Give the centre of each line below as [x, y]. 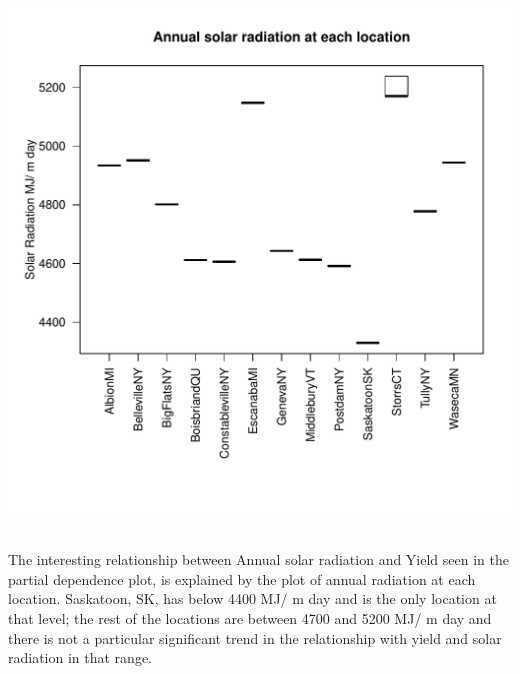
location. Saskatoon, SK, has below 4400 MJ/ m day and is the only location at [252, 598]
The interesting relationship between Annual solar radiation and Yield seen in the [258, 559]
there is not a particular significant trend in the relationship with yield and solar [255, 637]
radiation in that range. [80, 657]
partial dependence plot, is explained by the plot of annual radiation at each [242, 578]
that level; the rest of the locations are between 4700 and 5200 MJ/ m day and [250, 617]
